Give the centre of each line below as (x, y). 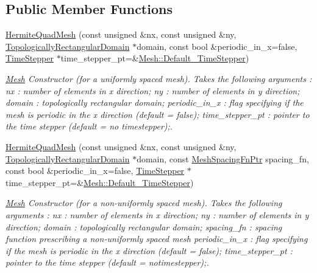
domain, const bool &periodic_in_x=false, (217, 46)
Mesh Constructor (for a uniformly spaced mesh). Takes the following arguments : (159, 78)
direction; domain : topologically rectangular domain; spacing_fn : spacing (144, 226)
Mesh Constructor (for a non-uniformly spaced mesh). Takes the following (144, 203)
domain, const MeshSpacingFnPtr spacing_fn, (223, 158)
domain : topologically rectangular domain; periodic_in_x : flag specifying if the (155, 102)
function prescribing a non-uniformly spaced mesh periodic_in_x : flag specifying (157, 239)
